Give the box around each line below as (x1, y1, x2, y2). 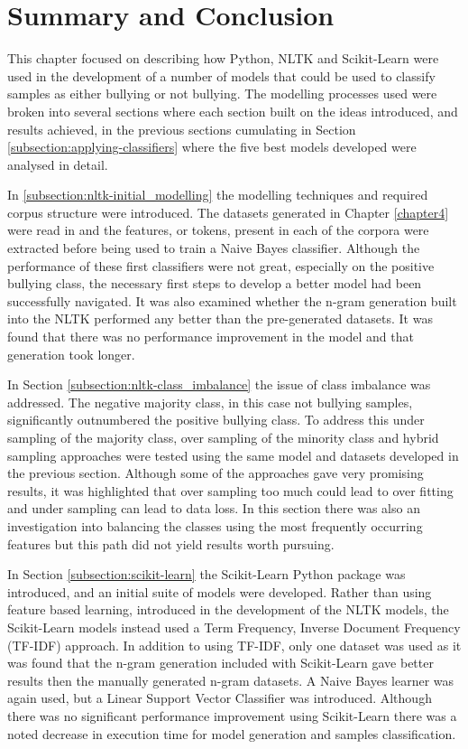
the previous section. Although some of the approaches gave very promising (7, 463, 424, 482)
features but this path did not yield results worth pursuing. (7, 534, 335, 553)
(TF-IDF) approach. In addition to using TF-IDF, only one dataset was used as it (7, 635, 462, 654)
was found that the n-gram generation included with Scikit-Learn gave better (7, 653, 434, 672)
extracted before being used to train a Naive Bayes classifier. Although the (7, 239, 420, 257)
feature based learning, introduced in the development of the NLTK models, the (7, 600, 449, 619)
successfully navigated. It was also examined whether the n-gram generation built (7, 291, 457, 310)
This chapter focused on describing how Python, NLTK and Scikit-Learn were (7, 49, 439, 68)
